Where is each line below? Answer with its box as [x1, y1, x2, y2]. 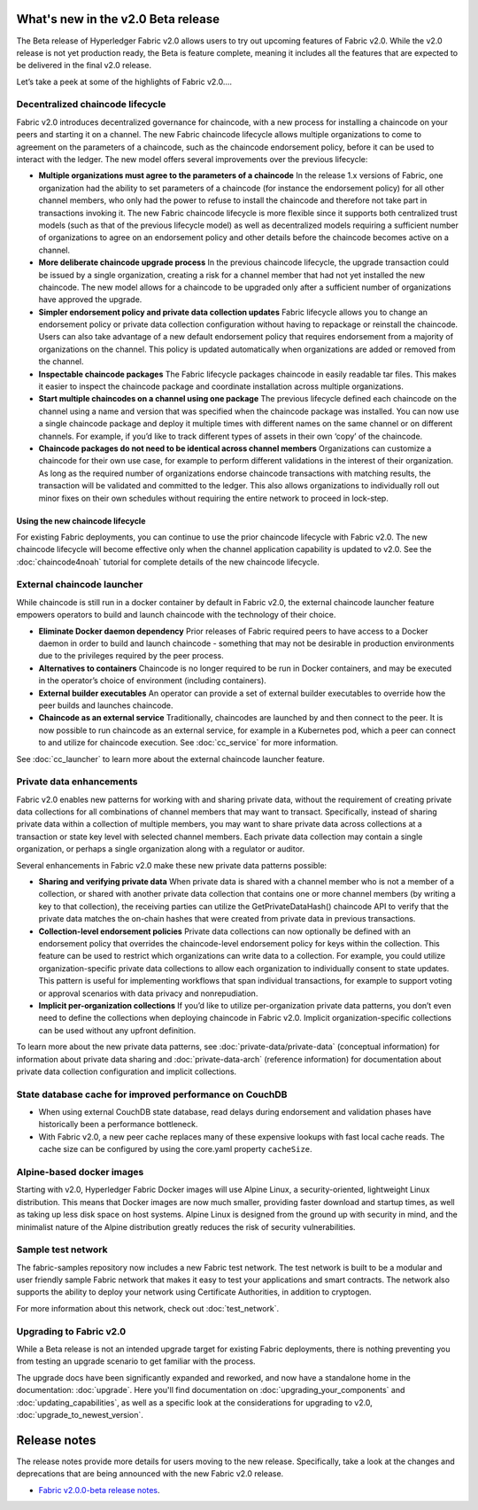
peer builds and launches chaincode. [38, 700, 173, 711]
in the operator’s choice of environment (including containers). [38, 675, 267, 686]
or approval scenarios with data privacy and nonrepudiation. [38, 988, 258, 999]
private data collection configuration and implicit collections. [16, 1066, 237, 1077]
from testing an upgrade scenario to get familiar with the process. [16, 1356, 256, 1366]
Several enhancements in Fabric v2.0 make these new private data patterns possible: [16, 860, 328, 870]
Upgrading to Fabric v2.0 [16, 1325, 127, 1337]
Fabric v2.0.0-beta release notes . [38, 1484, 160, 1495]
